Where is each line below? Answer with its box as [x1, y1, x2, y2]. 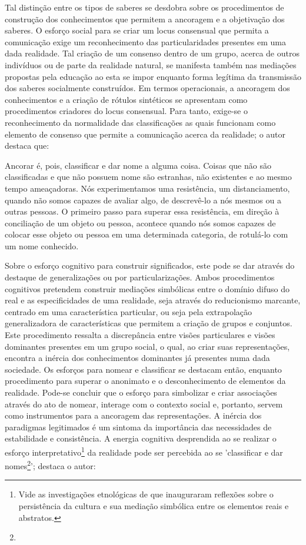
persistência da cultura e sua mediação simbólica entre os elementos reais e [18, 500, 289, 512]
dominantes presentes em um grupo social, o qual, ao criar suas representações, [5, 340, 290, 352]
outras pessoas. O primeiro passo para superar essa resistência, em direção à [5, 205, 280, 218]
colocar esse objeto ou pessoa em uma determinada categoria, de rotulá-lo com [5, 228, 288, 240]
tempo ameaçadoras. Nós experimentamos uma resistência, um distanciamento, [5, 182, 290, 194]
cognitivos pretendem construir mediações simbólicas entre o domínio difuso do [5, 282, 290, 295]
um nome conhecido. [5, 239, 79, 252]
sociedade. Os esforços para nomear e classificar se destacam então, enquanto [5, 363, 282, 375]
